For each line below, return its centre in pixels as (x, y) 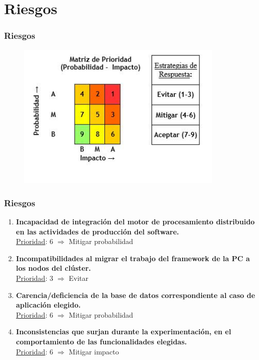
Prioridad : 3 (35, 278)
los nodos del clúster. (54, 268)
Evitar (79, 278)
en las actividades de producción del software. (97, 231)
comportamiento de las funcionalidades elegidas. (101, 341)
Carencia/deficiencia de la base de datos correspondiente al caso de (136, 295)
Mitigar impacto (94, 351)
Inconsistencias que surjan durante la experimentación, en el (123, 332)
